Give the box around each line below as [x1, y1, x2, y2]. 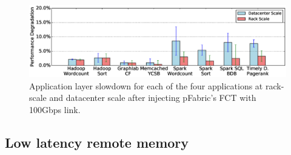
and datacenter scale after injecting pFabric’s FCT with [49, 91, 256, 104]
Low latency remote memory [5, 133, 189, 152]
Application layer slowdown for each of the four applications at [29, 79, 263, 92]
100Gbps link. [29, 103, 81, 116]
